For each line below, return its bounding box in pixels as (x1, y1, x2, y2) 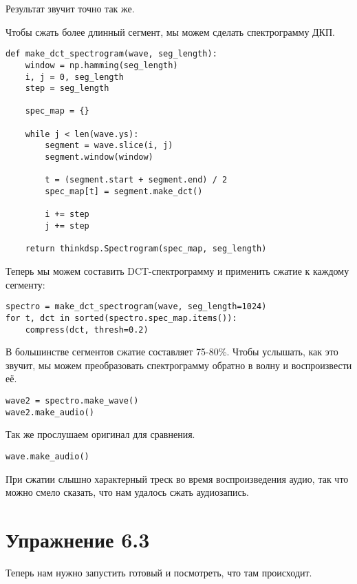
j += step (45, 221, 89, 231)
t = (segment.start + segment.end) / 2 (45, 175, 228, 185)
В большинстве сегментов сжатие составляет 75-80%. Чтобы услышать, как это (6, 344, 338, 359)
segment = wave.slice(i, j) (45, 140, 173, 151)
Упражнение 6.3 (6, 525, 150, 553)
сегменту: (6, 277, 45, 291)
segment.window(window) (45, 152, 153, 163)
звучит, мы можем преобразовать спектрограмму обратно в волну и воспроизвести (6, 357, 352, 372)
